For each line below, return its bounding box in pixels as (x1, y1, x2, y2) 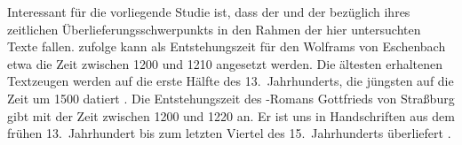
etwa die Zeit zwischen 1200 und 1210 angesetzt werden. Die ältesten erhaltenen (7, 54, 443, 72)
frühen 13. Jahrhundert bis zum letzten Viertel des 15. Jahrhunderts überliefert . (7, 124, 451, 142)
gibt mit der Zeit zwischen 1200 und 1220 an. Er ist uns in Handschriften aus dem (7, 106, 455, 125)
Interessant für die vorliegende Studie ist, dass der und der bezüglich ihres (7, 3, 410, 20)
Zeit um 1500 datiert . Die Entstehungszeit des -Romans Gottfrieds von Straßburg (7, 88, 455, 107)
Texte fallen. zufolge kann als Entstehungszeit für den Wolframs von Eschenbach (7, 37, 446, 56)
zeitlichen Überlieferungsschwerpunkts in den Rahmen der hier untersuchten (7, 19, 421, 38)
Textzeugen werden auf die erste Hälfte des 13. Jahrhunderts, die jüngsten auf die (7, 72, 454, 90)
